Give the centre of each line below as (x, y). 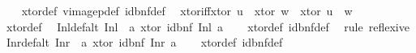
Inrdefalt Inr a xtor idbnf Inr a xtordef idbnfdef (144, 42)
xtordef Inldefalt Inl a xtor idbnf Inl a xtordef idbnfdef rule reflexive (208, 26)
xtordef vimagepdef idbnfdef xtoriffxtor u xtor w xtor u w (187, 10)
